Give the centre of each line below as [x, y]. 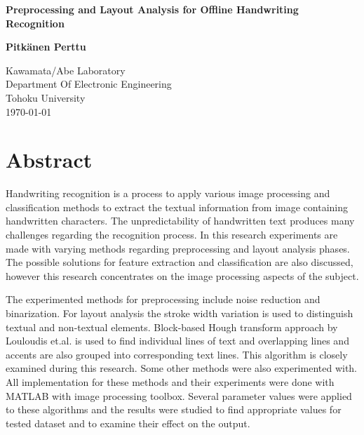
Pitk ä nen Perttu [46, 47]
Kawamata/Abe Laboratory [66, 70]
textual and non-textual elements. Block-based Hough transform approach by [172, 327]
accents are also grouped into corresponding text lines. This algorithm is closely [177, 354]
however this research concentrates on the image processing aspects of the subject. [182, 275]
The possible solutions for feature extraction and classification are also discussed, [180, 262]
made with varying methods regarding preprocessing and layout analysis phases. [178, 248]
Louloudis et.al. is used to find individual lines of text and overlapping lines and [177, 341]
